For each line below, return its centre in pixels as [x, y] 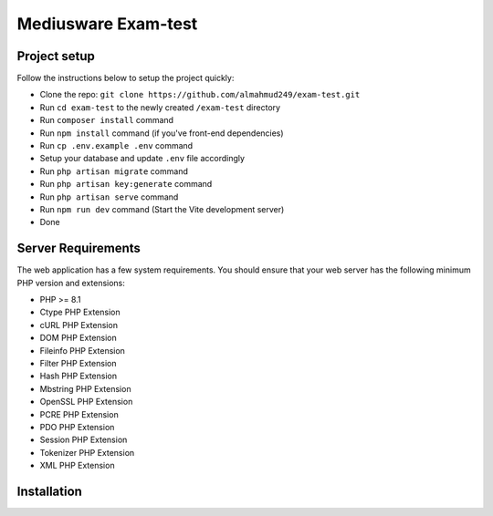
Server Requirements [79, 248]
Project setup [56, 56]
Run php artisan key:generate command [126, 184]
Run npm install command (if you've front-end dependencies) [162, 133]
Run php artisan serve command [109, 197]
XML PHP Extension [77, 466]
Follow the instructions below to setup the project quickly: [126, 78]
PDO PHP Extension [77, 427]
